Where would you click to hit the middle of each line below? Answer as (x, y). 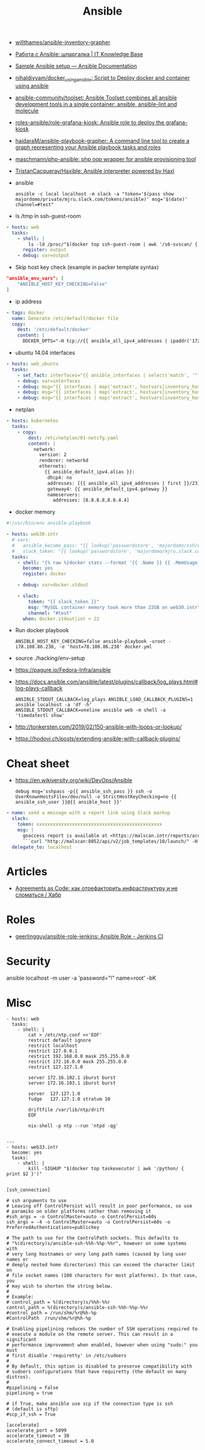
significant (21, 1340)
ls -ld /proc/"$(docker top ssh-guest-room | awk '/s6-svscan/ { (113, 244)
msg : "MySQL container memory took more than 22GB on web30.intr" (114, 607)
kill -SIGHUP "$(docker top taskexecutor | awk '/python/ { (106, 1169)
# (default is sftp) (33, 1409)
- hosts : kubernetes (33, 421)
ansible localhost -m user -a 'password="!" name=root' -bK (81, 978)
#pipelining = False (33, 1388)
